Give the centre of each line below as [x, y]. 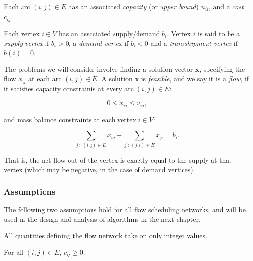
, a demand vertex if [99, 43]
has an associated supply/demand [109, 33]
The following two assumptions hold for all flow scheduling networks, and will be [125, 209]
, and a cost [226, 6]
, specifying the [222, 69]
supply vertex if [27, 43]
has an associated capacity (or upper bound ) [133, 6]
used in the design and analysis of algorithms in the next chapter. [102, 219]
